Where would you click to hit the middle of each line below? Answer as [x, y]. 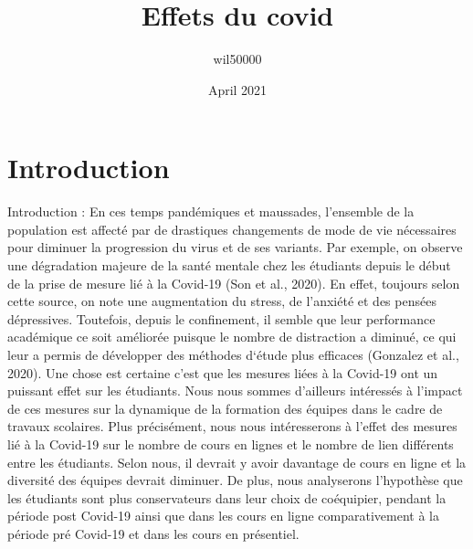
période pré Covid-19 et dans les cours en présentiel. [153, 533]
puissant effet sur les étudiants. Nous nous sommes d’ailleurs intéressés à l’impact [235, 391]
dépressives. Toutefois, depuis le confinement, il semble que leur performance [221, 318]
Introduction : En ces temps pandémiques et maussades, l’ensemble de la [211, 211]
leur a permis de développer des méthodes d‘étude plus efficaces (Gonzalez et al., [233, 354]
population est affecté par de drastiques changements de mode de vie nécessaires [232, 229]
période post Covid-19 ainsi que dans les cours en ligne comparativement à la [223, 516]
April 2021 [237, 89]
